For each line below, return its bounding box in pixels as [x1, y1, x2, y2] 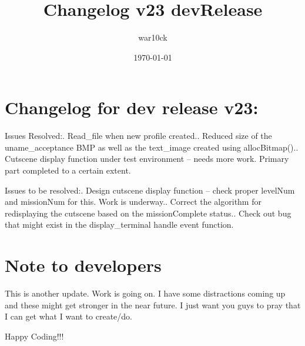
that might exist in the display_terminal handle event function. [5, 218, 234, 231]
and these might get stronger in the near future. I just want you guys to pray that [5, 298, 301, 311]
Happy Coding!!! [5, 330, 64, 342]
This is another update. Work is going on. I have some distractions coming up [5, 287, 286, 300]
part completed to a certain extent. [5, 164, 131, 177]
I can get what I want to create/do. [5, 310, 132, 322]
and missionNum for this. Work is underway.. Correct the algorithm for [5, 195, 262, 208]
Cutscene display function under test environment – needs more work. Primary [5, 152, 289, 165]
